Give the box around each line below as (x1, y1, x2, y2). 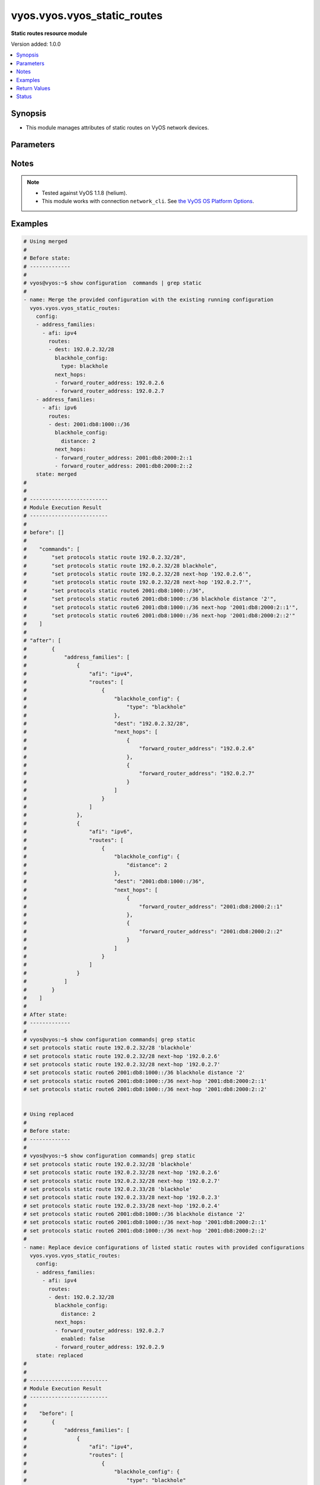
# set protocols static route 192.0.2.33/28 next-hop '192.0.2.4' (23, 1202, 220, 1209)
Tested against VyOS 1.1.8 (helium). (41, 189, 127, 196)
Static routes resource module (11, 30, 88, 37)
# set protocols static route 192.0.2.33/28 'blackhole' (23, 1186, 193, 1192)
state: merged (36, 471, 77, 478)
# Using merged (23, 238, 68, 245)
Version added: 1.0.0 (11, 40, 61, 48)
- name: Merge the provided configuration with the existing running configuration (23, 296, 274, 303)
